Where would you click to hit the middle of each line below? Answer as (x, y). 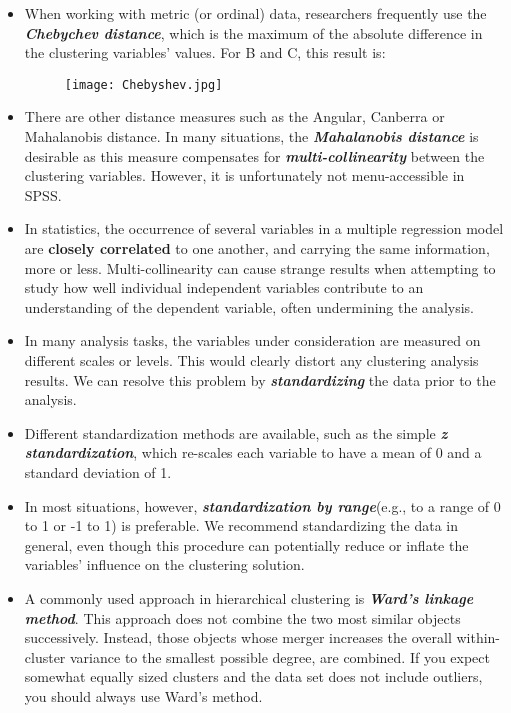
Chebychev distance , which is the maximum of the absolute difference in (253, 32)
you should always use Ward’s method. (143, 695)
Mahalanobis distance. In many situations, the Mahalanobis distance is (251, 136)
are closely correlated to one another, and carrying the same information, (257, 248)
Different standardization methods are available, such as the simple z (236, 432)
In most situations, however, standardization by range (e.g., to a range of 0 (262, 505)
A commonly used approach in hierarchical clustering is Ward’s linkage (249, 597)
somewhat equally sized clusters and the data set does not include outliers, (253, 676)
